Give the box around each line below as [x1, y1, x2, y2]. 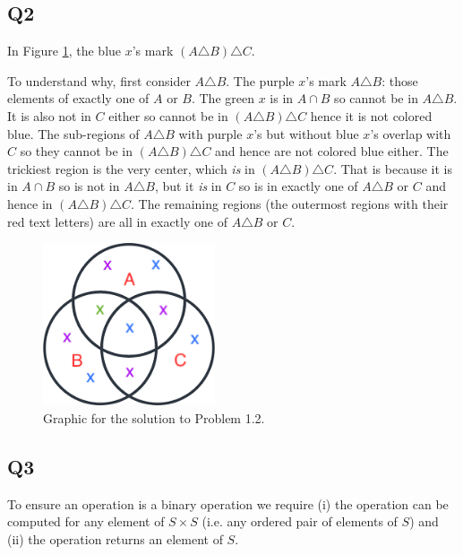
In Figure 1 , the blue [7, 41, 122, 60]
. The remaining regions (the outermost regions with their [130, 194, 449, 212]
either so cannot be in [108, 106, 228, 125]
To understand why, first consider [7, 71, 191, 90]
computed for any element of [7, 512, 165, 531]
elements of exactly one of [7, 89, 150, 108]
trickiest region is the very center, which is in [7, 159, 255, 178]
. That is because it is [333, 159, 452, 178]
